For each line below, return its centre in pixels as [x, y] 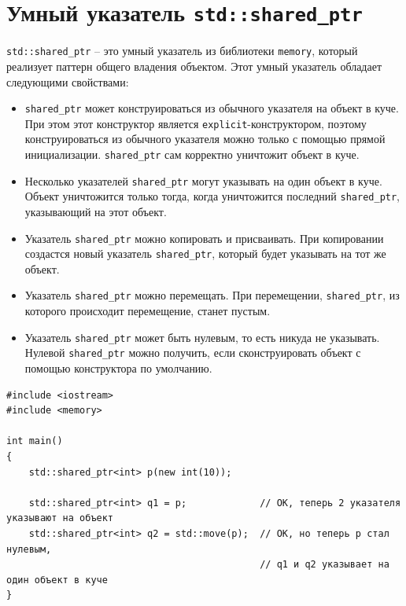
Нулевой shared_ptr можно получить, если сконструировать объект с [193, 353]
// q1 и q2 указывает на [325, 565]
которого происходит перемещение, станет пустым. [148, 311]
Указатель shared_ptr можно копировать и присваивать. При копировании [204, 238]
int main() [35, 441]
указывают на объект [60, 518]
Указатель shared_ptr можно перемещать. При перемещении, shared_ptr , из [212, 295]
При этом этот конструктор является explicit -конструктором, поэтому [196, 123]
